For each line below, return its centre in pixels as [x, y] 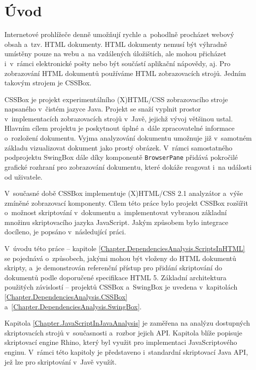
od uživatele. [23, 176]
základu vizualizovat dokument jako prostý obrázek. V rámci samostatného [118, 147]
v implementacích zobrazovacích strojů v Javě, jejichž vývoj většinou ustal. [119, 118]
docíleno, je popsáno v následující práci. [65, 232]
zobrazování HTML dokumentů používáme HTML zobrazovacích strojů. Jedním [125, 73]
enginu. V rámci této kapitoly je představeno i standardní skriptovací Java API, [126, 352]
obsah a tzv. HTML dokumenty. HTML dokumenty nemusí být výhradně [116, 44]
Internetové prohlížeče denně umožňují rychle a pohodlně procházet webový [119, 34]
